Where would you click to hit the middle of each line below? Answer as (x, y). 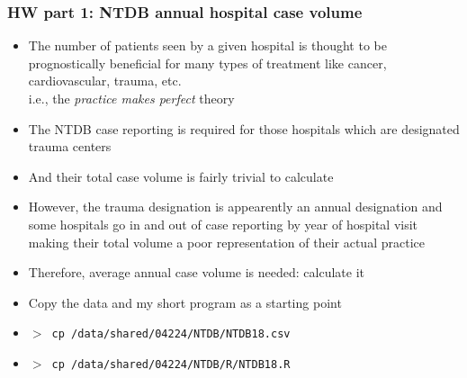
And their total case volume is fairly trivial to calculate (181, 176)
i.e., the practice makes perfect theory (131, 98)
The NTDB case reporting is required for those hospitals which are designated (244, 128)
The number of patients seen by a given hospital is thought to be (207, 45)
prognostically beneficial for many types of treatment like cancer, (207, 63)
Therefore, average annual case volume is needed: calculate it (196, 272)
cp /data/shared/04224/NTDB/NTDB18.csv (171, 334)
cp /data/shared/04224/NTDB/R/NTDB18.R (171, 364)
